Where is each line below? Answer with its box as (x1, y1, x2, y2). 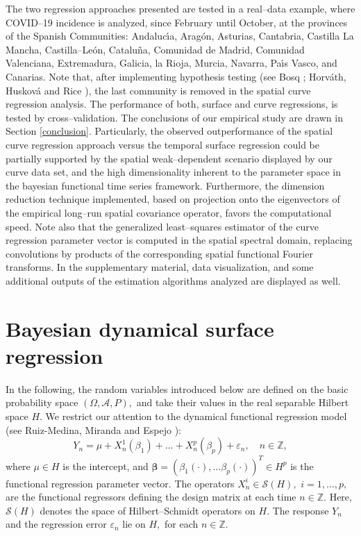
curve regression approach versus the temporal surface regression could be (6, 137, 319, 151)
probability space (6, 395, 78, 410)
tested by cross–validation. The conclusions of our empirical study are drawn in (6, 110, 343, 124)
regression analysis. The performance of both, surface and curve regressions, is (6, 97, 338, 111)
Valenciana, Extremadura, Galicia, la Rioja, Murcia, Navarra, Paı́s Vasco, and (6, 56, 337, 70)
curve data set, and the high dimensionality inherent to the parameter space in (6, 165, 341, 179)
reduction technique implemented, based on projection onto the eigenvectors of (6, 192, 340, 206)
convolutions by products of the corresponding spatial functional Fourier (6, 246, 313, 260)
